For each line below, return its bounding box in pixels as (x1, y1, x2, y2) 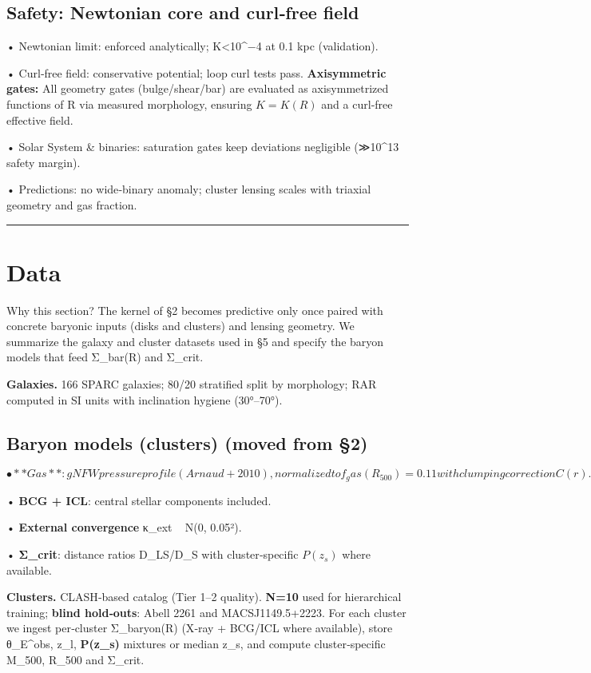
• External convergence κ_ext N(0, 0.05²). (6, 519, 242, 536)
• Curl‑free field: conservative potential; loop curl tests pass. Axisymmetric (6, 64, 387, 81)
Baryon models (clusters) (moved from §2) (6, 430, 368, 455)
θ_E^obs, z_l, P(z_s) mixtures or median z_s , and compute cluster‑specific (6, 635, 386, 652)
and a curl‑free (321, 95, 393, 112)
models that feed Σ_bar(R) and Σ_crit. (6, 348, 204, 365)
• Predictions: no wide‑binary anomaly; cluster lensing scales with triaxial (6, 181, 371, 197)
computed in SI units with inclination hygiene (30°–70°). (6, 391, 283, 408)
